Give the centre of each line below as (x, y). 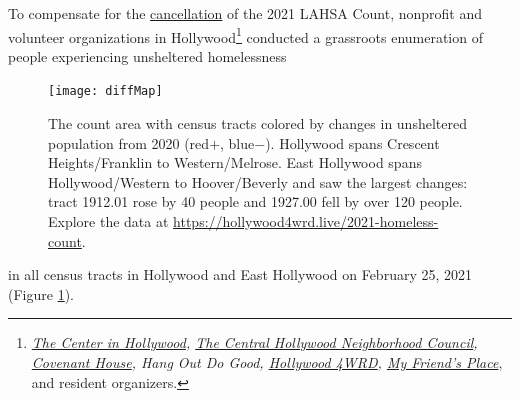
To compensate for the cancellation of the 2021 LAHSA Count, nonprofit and (245, 13)
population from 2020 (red (129, 142)
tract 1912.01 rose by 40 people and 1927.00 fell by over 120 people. (255, 201)
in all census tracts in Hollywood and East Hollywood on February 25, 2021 (240, 274)
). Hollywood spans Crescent (352, 142)
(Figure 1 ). (41, 293)
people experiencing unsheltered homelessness (147, 55)
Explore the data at (108, 221)
